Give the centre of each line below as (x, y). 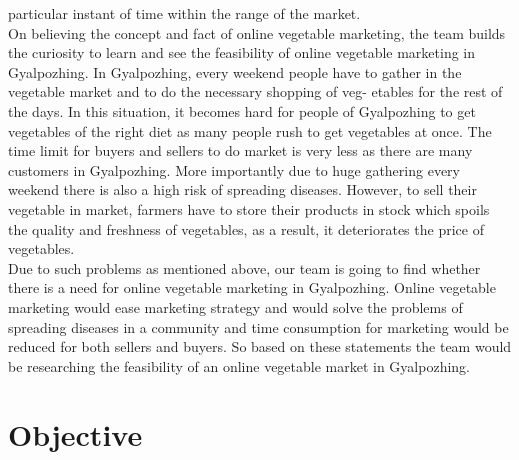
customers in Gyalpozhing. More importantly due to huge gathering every (234, 169)
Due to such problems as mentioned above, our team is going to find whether (244, 267)
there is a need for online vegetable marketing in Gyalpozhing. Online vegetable (252, 287)
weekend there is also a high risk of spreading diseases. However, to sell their (242, 189)
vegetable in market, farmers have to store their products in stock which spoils (249, 208)
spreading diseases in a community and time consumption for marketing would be (258, 326)
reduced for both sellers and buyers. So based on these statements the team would (260, 346)
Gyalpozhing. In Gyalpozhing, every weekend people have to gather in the (235, 71)
